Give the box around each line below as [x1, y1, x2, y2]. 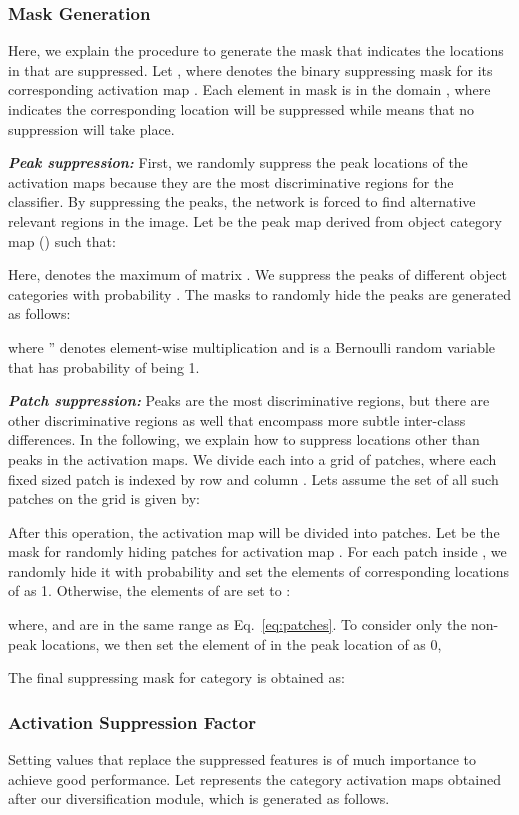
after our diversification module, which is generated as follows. [8, 788, 390, 809]
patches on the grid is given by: [8, 488, 200, 509]
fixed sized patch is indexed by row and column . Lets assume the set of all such [8, 468, 499, 489]
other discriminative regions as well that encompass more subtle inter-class [8, 409, 466, 430]
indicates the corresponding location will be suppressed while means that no [8, 99, 475, 119]
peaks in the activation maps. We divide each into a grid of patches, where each [8, 448, 497, 469]
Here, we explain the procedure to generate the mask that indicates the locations [8, 40, 504, 61]
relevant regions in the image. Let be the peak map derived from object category [8, 210, 502, 231]
